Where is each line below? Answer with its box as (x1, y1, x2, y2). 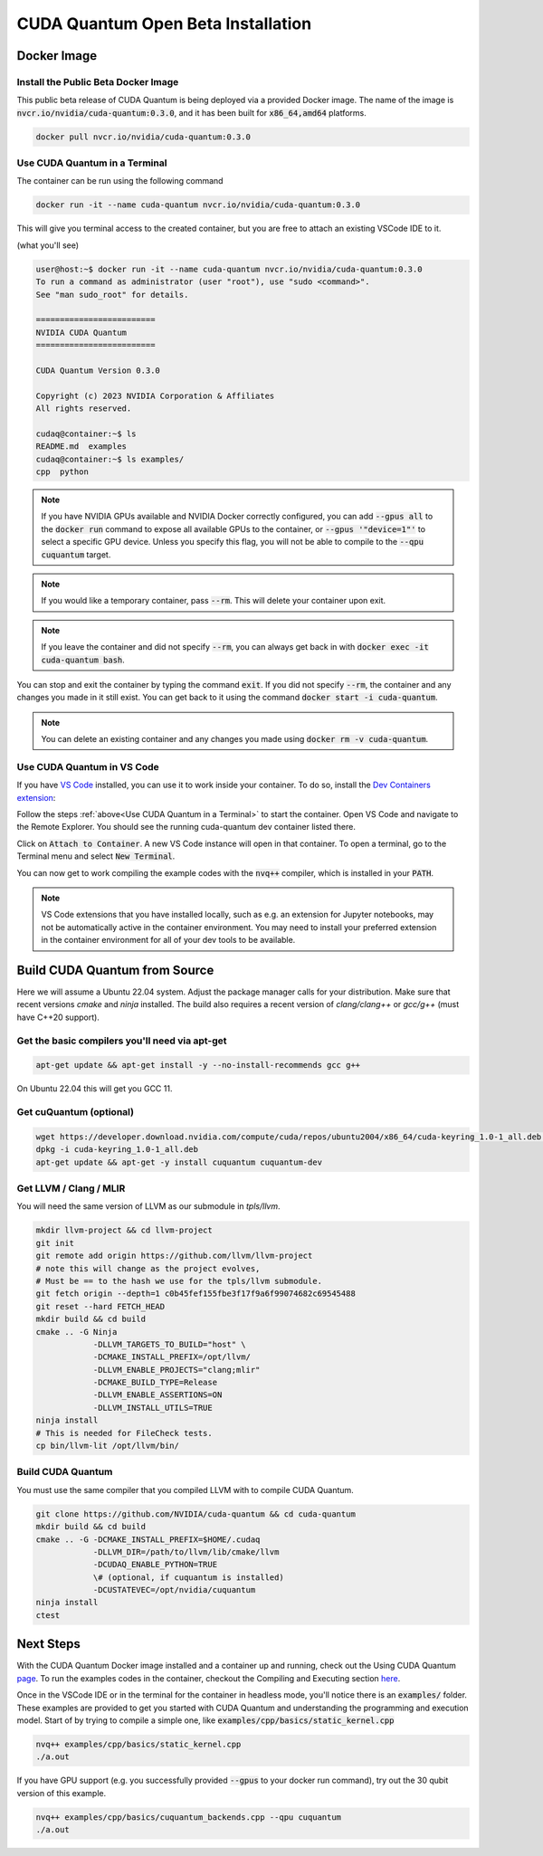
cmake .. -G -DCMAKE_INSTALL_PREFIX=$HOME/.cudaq (35, 1534, 261, 1545)
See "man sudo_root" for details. (35, 290, 189, 300)
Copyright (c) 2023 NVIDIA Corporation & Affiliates (35, 390, 275, 401)
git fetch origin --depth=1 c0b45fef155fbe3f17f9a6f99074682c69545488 (35, 1289, 357, 1299)
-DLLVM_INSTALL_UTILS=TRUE (92, 1403, 213, 1413)
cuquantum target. (41, 548, 111, 560)
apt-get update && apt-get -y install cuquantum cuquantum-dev (35, 1156, 323, 1167)
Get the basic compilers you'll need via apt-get (16, 1034, 227, 1047)
